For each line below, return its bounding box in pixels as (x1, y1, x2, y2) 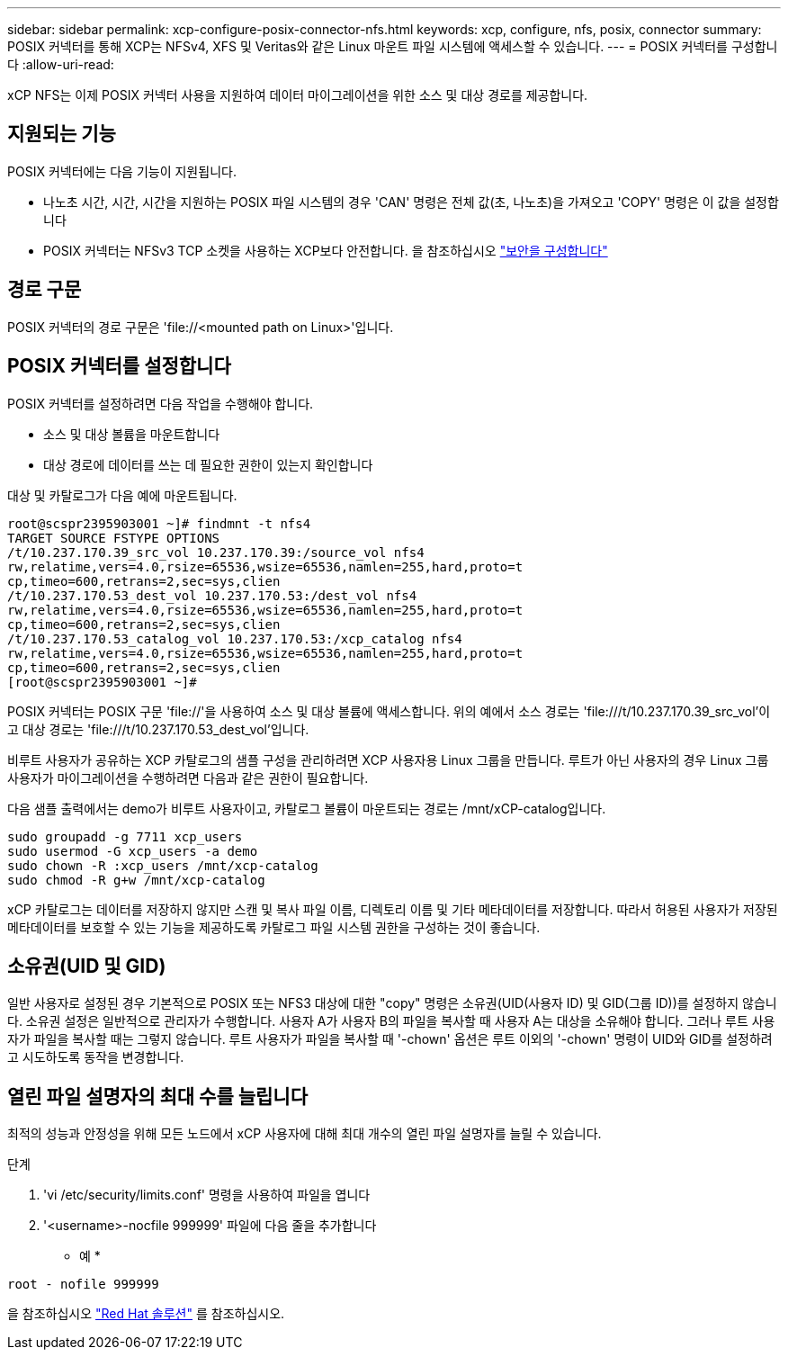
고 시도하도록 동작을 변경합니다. (7, 1049, 184, 1065)
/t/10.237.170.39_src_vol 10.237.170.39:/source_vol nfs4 (7, 544, 425, 560)
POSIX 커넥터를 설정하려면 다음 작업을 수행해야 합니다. (7, 395, 314, 411)
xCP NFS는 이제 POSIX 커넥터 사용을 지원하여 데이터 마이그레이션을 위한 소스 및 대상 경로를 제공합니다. (7, 87, 588, 103)
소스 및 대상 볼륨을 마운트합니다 (43, 426, 220, 442)
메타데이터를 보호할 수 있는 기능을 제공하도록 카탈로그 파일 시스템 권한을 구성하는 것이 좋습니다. (7, 919, 541, 935)
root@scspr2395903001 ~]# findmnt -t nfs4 (7, 516, 311, 531)
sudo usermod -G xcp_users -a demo (7, 843, 258, 858)
